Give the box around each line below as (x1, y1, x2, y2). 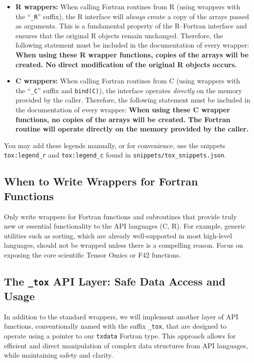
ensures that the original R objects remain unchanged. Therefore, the (15, 30, 223, 40)
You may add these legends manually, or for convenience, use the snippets (4, 140, 226, 150)
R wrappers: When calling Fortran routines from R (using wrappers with (15, 1, 240, 11)
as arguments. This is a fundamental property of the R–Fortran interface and (15, 21, 247, 31)
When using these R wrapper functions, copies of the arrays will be (15, 50, 249, 60)
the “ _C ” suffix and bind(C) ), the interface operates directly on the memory (15, 85, 242, 95)
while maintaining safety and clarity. (4, 350, 113, 360)
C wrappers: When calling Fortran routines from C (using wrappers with (15, 76, 240, 86)
